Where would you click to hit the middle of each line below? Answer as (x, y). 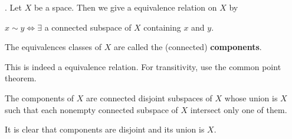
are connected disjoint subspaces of (149, 97)
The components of (40, 97)
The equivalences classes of (53, 47)
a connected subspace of (88, 27)
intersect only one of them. (239, 109)
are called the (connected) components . (188, 47)
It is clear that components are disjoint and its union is (105, 129)
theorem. (21, 78)
